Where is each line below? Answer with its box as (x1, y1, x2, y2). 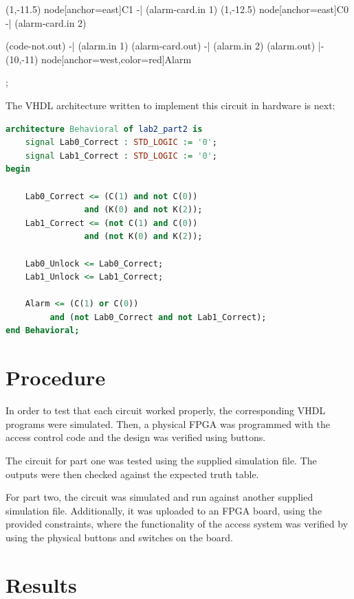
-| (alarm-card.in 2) (5, 15, 87, 30)
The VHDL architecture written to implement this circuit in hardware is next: (5, 98, 335, 112)
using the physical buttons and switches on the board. (5, 530, 234, 544)
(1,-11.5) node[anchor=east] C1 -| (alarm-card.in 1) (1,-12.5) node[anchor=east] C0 (5, 2, 349, 16)
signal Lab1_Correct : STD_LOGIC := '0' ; (25, 150, 217, 161)
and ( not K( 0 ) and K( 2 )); (84, 231, 203, 242)
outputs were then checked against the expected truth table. (5, 466, 259, 481)
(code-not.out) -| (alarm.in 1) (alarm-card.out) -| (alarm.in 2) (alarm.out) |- (5, 38, 324, 53)
